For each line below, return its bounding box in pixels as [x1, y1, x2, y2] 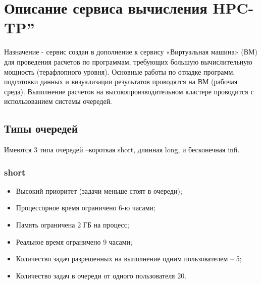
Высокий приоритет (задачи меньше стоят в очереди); [16, 185, 182, 196]
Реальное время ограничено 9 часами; [16, 236, 132, 247]
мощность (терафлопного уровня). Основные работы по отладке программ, [4, 66, 235, 77]
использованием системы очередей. [4, 96, 113, 106]
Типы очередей [4, 121, 78, 136]
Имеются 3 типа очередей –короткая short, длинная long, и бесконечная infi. [4, 144, 240, 155]
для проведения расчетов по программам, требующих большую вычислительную [4, 56, 252, 67]
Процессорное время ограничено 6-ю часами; [16, 202, 155, 213]
